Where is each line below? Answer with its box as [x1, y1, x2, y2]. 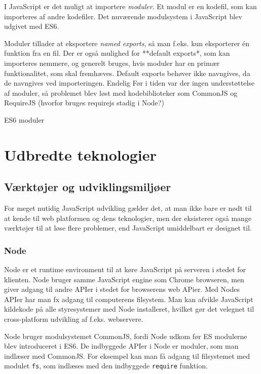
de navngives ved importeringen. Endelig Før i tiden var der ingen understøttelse [4, 78, 255, 88]
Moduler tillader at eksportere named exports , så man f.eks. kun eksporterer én [4, 38, 250, 48]
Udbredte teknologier [4, 144, 157, 165]
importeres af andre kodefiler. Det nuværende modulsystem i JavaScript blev [4, 11, 242, 21]
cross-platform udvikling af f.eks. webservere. [4, 314, 143, 324]
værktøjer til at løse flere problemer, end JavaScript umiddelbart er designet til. [4, 222, 252, 233]
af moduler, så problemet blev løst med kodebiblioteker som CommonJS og [4, 87, 238, 98]
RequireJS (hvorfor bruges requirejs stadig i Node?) [4, 97, 164, 108]
